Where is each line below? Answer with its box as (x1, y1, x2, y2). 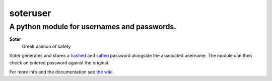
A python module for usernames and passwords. (9, 22, 176, 31)
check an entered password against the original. (9, 59, 109, 65)
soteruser (9, 8, 51, 19)
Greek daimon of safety (22, 43, 71, 49)
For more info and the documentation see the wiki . (9, 68, 114, 75)
